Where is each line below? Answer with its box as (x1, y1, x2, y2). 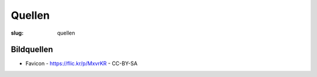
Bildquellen (11, 45, 53, 55)
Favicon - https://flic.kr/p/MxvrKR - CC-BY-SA (25, 60, 138, 67)
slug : (11, 29, 23, 36)
